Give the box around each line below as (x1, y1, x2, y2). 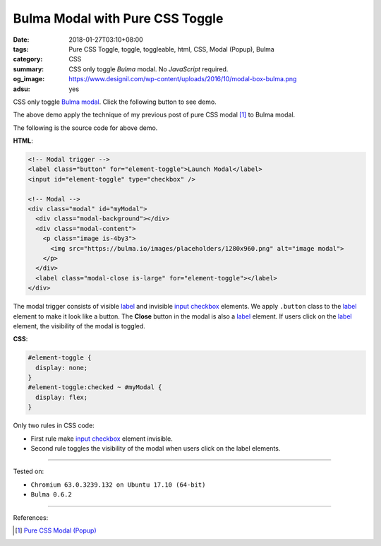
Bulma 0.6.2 (30, 491, 72, 499)
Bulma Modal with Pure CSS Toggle (13, 11, 224, 26)
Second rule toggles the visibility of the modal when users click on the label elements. (30, 444, 281, 452)
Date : (13, 35, 30, 44)
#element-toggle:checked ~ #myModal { (28, 384, 162, 391)
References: (13, 513, 49, 522)
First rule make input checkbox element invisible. (30, 434, 173, 443)
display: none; (35, 364, 88, 372)
